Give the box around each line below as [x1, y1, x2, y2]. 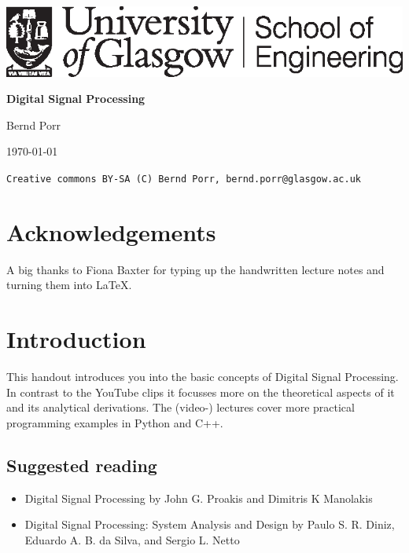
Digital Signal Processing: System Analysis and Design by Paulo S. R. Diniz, [24, 516, 395, 533]
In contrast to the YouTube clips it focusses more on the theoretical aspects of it [6, 383, 395, 400]
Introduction [6, 323, 146, 355]
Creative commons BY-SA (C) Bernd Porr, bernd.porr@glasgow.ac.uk [6, 174, 362, 185]
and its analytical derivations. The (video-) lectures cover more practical [6, 399, 355, 416]
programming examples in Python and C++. [6, 414, 223, 430]
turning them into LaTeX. [6, 276, 132, 293]
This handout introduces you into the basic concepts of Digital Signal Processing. [6, 368, 399, 385]
